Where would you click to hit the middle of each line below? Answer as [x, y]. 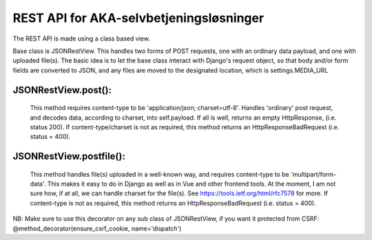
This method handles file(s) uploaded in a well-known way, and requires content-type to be [159, 174]
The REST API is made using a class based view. [82, 39]
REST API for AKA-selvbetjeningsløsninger [138, 18]
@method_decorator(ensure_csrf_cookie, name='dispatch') [97, 228]
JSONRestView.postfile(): [69, 156]
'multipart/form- [313, 174]
